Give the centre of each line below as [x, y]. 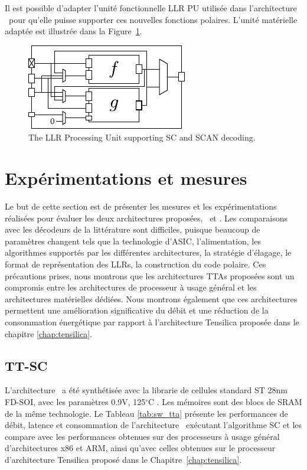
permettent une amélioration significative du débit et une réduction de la [137, 310]
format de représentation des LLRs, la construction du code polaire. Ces [135, 264]
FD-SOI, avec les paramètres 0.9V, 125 [75, 402]
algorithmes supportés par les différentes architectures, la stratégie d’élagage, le [148, 252]
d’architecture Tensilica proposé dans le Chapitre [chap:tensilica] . [123, 459]
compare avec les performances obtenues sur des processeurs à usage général [142, 436]
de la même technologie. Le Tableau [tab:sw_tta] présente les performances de [146, 413]
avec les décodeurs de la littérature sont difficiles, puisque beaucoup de [133, 229]
